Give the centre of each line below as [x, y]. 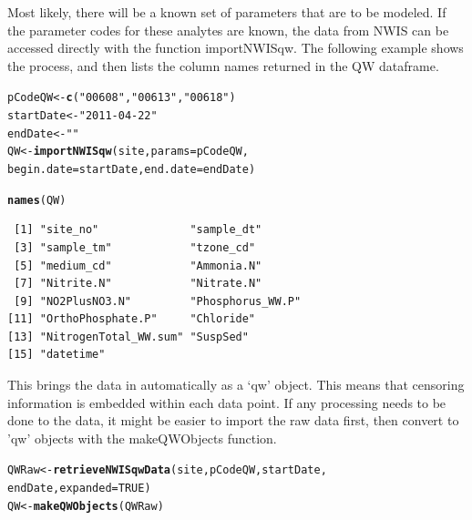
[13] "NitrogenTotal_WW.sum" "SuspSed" [128, 336]
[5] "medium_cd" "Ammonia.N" [138, 265]
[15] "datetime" [56, 355]
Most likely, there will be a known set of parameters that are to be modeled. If [227, 12]
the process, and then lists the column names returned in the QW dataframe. [223, 65]
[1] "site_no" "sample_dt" [138, 230]
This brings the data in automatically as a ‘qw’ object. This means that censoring [236, 385]
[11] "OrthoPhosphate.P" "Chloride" [132, 319]
